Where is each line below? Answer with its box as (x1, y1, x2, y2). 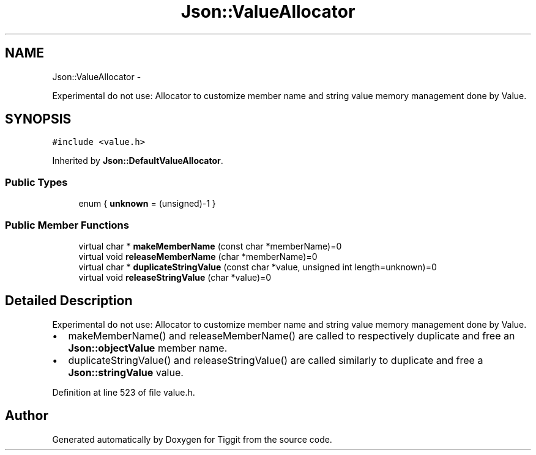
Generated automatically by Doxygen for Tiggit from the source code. (52, 434, 332, 445)
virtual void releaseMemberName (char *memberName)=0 (78, 251, 318, 262)
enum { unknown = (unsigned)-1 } (78, 198, 216, 209)
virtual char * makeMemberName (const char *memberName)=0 (78, 240, 342, 251)
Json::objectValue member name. (68, 341, 228, 354)
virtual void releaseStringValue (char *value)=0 (78, 272, 272, 283)
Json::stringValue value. (68, 366, 184, 379)
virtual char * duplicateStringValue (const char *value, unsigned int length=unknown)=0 (78, 261, 437, 272)
